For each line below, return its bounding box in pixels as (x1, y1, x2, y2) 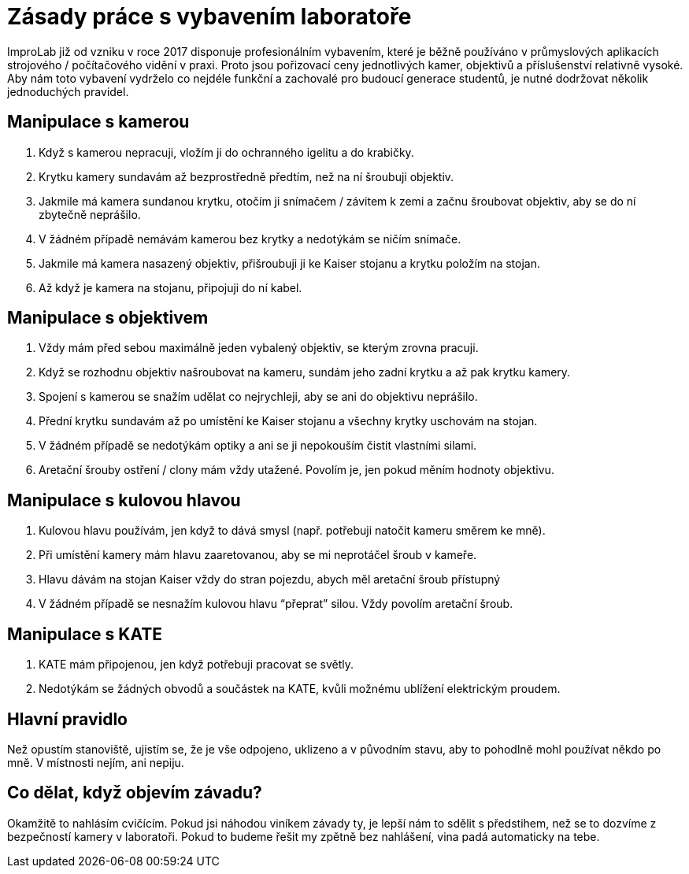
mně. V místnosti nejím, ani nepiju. (7, 755, 184, 769)
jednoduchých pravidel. (7, 84, 129, 98)
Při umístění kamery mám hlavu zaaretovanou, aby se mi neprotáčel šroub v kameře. (39, 548, 477, 562)
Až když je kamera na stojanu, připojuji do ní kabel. (39, 280, 302, 294)
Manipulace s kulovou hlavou (7, 490, 241, 510)
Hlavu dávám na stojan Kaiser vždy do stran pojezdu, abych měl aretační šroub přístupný (39, 572, 501, 587)
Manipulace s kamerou (7, 112, 190, 132)
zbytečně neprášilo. (39, 207, 141, 221)
